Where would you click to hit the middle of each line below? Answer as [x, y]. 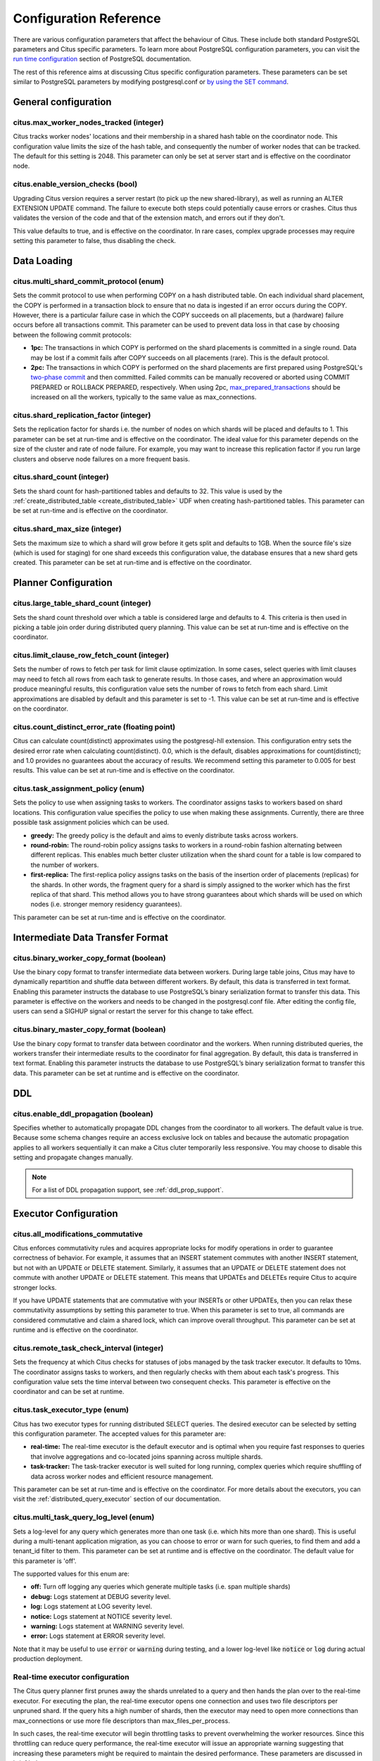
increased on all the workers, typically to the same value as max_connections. [144, 397]
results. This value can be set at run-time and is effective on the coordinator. [124, 771]
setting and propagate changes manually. [73, 1157]
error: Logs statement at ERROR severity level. [98, 1636]
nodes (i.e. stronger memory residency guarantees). [106, 904]
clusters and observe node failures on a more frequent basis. [101, 459]
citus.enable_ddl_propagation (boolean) [83, 1114]
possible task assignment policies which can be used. [91, 822]
